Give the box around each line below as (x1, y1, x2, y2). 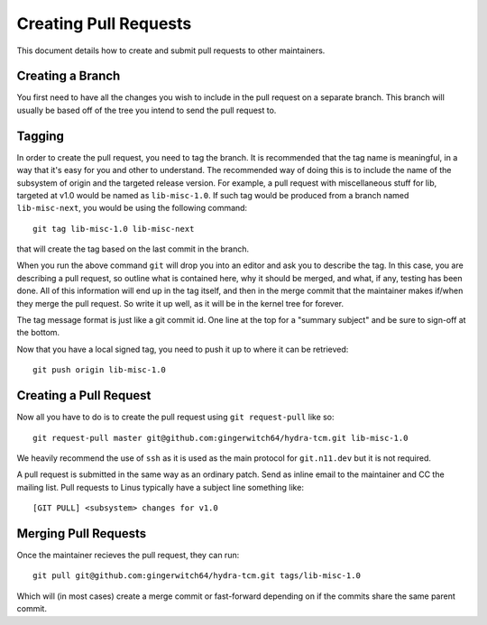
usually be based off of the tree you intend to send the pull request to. (16, 105, 277, 115)
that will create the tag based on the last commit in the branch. (16, 244, 250, 254)
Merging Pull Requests (16, 526, 147, 541)
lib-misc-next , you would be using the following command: (16, 203, 248, 214)
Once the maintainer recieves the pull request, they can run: (16, 549, 240, 560)
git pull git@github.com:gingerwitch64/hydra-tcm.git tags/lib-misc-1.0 (32, 571, 361, 581)
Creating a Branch (16, 69, 121, 84)
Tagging (16, 128, 65, 143)
